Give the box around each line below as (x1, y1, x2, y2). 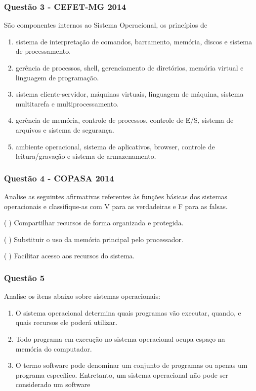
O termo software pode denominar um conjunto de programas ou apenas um (15, 360, 248, 370)
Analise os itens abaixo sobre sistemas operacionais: (4, 291, 161, 301)
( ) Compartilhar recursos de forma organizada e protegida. (4, 217, 184, 228)
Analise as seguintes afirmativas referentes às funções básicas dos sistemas (4, 191, 227, 201)
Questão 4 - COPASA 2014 (4, 172, 114, 184)
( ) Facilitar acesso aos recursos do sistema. (4, 250, 135, 261)
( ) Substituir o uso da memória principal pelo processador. (4, 234, 183, 244)
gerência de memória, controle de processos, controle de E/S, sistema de (15, 115, 234, 125)
